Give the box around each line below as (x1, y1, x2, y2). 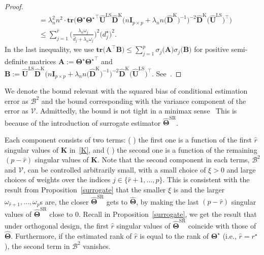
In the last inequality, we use (5, 44, 94, 54)
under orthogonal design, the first (5, 220, 109, 231)
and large (226, 164, 256, 175)
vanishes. (83, 240, 111, 251)
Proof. (5, 1, 23, 11)
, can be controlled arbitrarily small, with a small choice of (23, 164, 206, 175)
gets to (106, 196, 127, 207)
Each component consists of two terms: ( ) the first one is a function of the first (5, 134, 252, 145)
